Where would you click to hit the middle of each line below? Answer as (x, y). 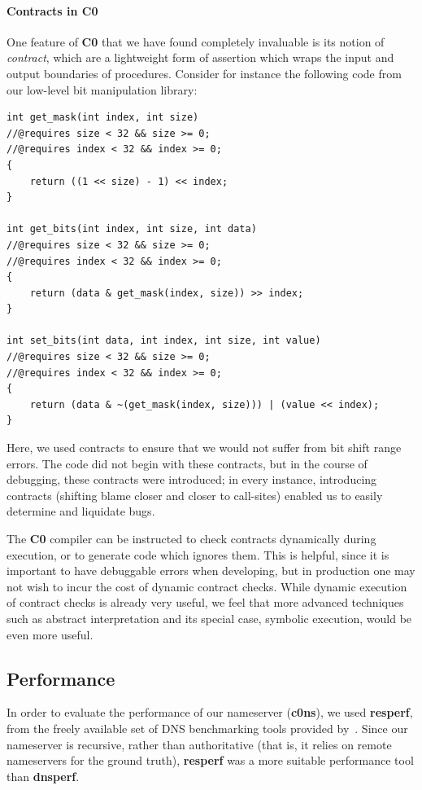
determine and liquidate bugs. (81, 511)
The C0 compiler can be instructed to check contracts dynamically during (191, 539)
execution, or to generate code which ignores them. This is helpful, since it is (198, 554)
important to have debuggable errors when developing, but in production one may (211, 571)
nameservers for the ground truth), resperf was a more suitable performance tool (210, 760)
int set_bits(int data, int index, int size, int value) (164, 341)
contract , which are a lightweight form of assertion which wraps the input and (200, 57)
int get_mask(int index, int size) (103, 118)
